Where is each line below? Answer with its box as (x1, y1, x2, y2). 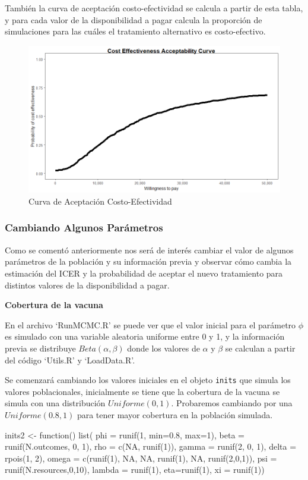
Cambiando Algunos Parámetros (5, 220, 163, 235)
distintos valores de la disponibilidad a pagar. (5, 278, 170, 291)
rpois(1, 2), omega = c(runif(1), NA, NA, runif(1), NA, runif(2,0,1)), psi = (5, 451, 277, 464)
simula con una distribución (5, 397, 106, 409)
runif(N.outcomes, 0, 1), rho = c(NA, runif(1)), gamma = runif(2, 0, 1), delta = (5, 440, 297, 453)
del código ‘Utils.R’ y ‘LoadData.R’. (5, 353, 135, 366)
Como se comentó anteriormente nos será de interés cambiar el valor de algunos (5, 243, 294, 256)
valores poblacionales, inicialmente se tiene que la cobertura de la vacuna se (5, 385, 280, 397)
